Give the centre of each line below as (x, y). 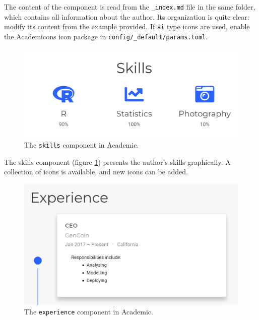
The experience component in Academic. (89, 312)
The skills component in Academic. (82, 144)
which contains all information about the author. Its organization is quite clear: (127, 16)
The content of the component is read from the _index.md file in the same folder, (130, 7)
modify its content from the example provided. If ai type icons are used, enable (127, 26)
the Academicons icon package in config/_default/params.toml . (106, 36)
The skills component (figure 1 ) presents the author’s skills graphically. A (117, 162)
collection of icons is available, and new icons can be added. (96, 172)
